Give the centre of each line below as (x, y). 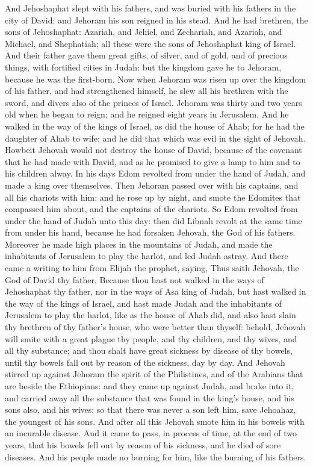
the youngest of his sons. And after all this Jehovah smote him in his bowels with (155, 421)
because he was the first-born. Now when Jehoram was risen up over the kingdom (156, 79)
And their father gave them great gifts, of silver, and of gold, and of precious (146, 55)
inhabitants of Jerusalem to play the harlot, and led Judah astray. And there (147, 256)
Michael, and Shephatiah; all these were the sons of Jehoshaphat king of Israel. (150, 43)
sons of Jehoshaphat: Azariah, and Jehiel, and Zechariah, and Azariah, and (144, 32)
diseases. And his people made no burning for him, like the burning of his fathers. (156, 456)
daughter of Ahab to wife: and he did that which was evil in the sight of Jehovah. (155, 138)
